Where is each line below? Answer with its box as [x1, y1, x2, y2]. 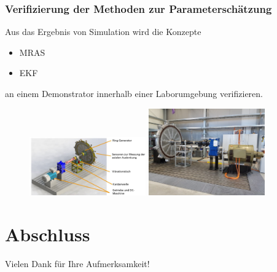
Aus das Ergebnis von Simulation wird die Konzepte [5, 25, 201, 38]
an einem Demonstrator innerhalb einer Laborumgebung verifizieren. [5, 87, 263, 99]
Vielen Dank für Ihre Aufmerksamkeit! [5, 257, 150, 270]
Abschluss [5, 222, 90, 247]
